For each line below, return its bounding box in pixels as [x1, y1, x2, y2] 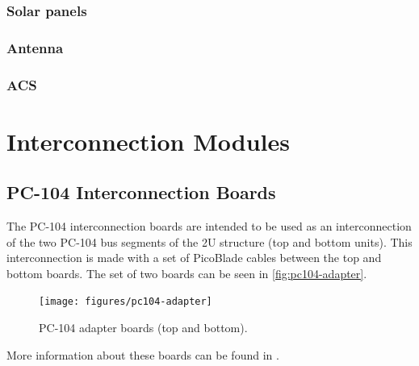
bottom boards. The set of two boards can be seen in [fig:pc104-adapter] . [6, 264, 367, 281]
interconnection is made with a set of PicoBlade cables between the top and [6, 249, 382, 266]
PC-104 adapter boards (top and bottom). [39, 319, 248, 336]
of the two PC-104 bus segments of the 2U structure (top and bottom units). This [6, 233, 413, 250]
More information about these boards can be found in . [6, 346, 279, 363]
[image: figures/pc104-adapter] [39, 296, 212, 308]
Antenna [6, 37, 64, 57]
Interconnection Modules [6, 124, 290, 157]
